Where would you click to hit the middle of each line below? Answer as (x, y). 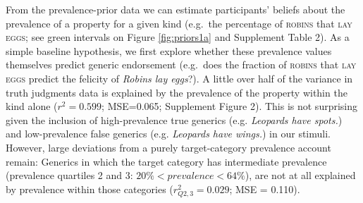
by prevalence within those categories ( (90, 189)
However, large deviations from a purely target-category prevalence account (168, 147)
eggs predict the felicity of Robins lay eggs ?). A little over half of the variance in (179, 78)
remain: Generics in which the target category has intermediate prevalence (166, 161)
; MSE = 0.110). (265, 189)
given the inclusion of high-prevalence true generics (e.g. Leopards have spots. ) (174, 119)
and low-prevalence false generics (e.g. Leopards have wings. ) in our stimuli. (168, 134)
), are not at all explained (300, 175)
